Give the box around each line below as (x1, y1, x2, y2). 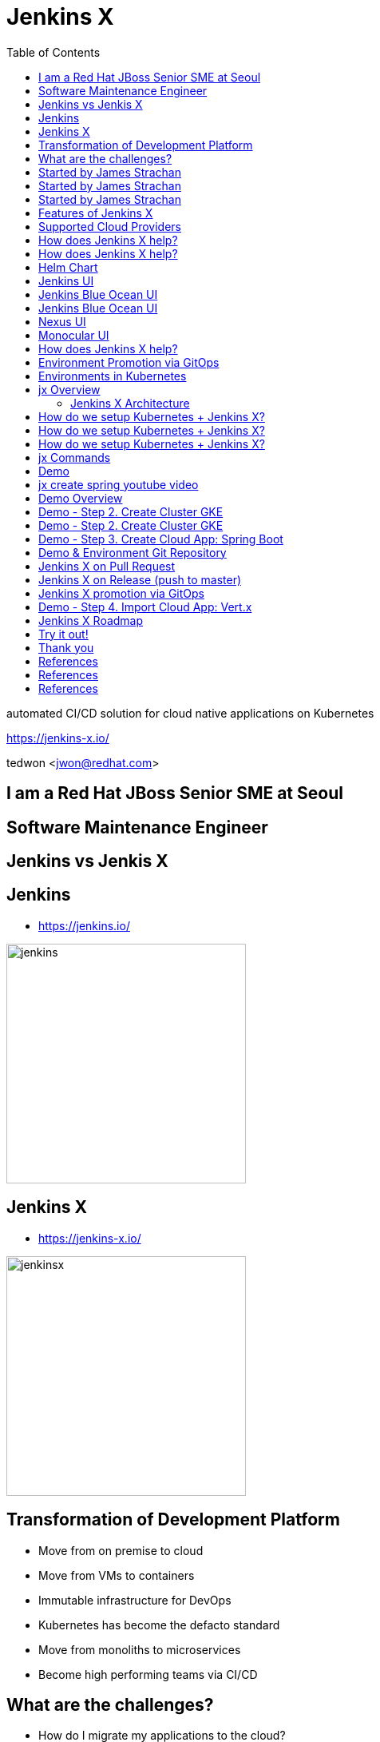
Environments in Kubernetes (38, 368, 187, 383)
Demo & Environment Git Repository (38, 545, 227, 559)
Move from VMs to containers (38, 1568, 195, 1582)
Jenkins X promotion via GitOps (38, 586, 204, 600)
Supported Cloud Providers (38, 219, 181, 233)
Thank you (38, 640, 94, 654)
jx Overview (38, 382, 101, 396)
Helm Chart (38, 260, 98, 274)
